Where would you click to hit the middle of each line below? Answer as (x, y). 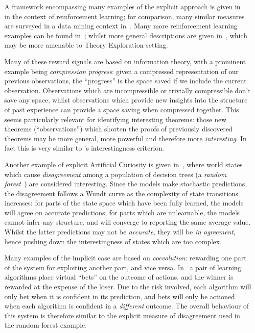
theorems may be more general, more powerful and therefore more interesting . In (126, 138)
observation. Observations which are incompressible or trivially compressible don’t (127, 90)
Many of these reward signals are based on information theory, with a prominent (125, 61)
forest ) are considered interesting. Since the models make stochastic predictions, (126, 184)
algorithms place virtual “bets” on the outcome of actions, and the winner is (119, 277)
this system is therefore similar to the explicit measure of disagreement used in (122, 315)
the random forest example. (46, 325)
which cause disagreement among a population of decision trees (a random (116, 174)
